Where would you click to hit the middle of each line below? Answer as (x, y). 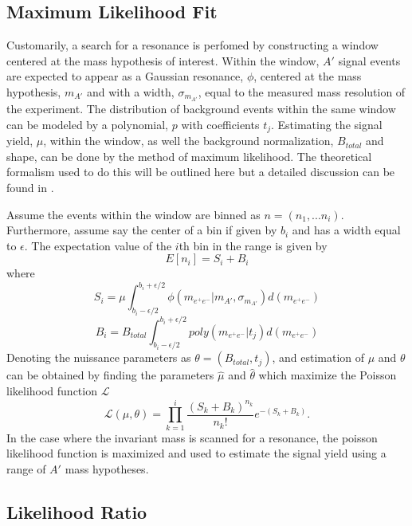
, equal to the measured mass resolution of (302, 91)
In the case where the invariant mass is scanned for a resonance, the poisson (192, 437)
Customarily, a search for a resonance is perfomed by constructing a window (192, 45)
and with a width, (131, 91)
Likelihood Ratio (77, 511)
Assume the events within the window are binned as (133, 214)
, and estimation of (318, 357)
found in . (30, 187)
